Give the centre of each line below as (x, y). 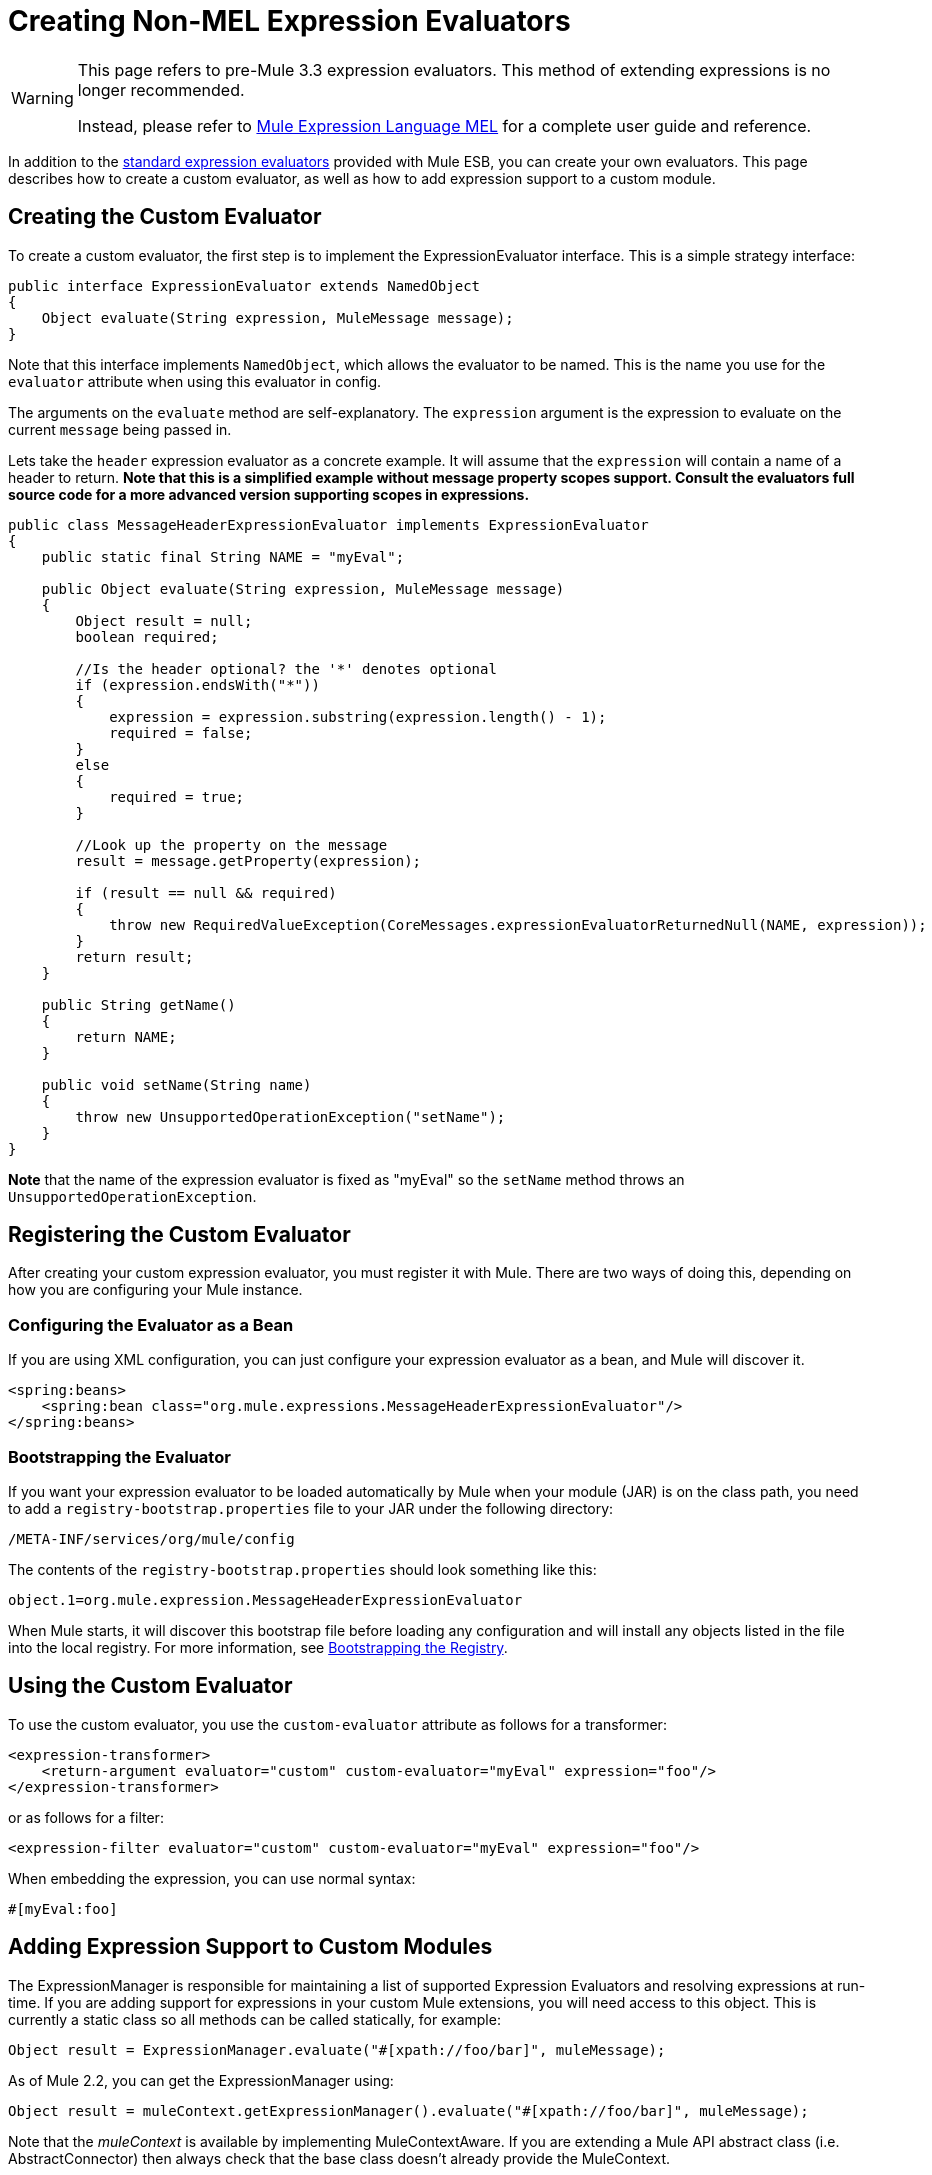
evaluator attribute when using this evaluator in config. (195, 381)
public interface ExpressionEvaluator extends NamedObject (244, 285)
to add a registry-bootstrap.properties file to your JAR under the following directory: (311, 1508)
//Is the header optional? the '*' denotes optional (286, 668)
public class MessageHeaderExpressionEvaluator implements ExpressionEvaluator (328, 524)
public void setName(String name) (176, 1084)
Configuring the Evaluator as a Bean (151, 1324)
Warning (42, 97)
